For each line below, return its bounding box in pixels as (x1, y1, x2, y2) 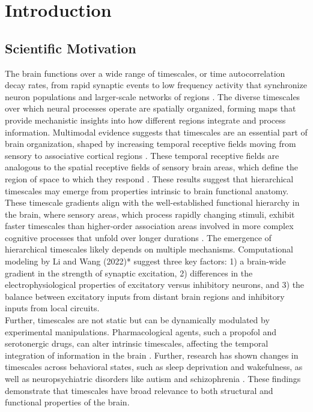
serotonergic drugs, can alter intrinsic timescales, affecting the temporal (5, 337, 269, 350)
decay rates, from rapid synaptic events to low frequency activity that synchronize (5, 79, 307, 91)
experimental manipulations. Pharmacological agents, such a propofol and (5, 325, 277, 338)
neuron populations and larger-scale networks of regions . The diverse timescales (5, 90, 300, 103)
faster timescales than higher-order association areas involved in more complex (5, 219, 294, 232)
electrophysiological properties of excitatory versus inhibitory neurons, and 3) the (5, 278, 305, 291)
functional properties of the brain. (5, 396, 130, 408)
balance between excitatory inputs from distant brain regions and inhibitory (5, 290, 285, 302)
